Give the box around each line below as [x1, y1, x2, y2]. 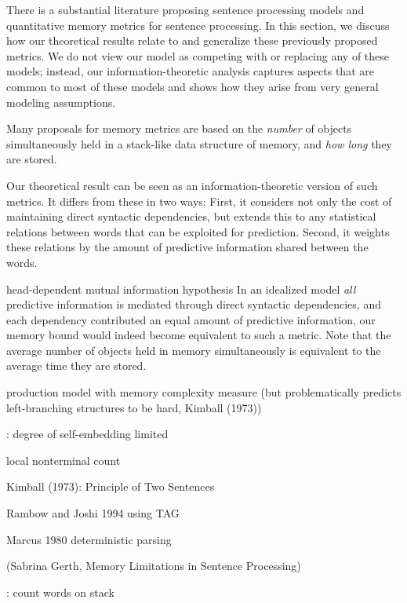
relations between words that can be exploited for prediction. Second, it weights [6, 223, 390, 239]
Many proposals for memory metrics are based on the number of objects [6, 120, 352, 137]
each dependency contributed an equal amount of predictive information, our [6, 311, 376, 327]
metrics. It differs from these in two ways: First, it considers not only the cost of [6, 192, 392, 209]
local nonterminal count [6, 451, 121, 468]
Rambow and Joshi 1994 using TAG [6, 505, 180, 521]
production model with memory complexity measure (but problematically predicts [6, 384, 402, 400]
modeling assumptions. [6, 93, 116, 110]
